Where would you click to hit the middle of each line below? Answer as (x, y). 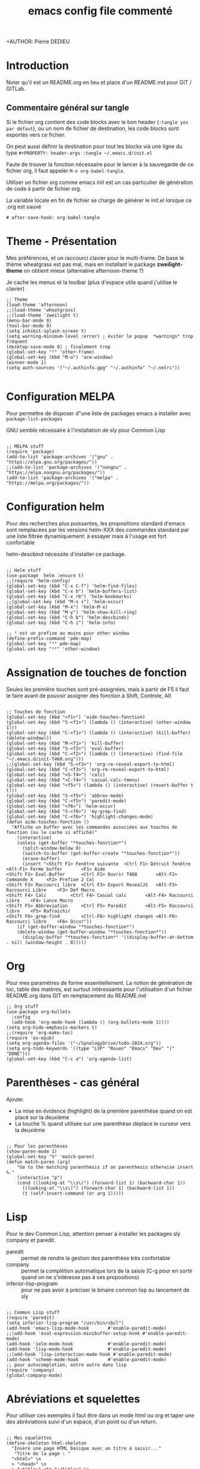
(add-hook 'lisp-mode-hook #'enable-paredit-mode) (87, 1349)
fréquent (17, 341)
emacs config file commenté (100, 11)
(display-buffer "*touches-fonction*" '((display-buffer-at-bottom (108, 937)
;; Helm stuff (24, 570)
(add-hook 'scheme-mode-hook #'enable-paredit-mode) (87, 1359)
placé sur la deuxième (42, 1117)
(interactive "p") (40, 1178)
